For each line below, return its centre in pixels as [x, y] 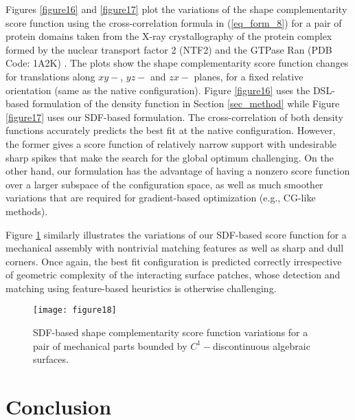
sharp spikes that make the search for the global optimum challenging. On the [170, 157]
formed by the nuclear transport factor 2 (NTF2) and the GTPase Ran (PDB [169, 49]
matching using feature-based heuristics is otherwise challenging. [141, 288]
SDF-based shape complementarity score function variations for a [171, 332]
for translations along [50, 76]
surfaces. [51, 359]
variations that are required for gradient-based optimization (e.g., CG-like [161, 198]
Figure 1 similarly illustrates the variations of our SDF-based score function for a [176, 234]
